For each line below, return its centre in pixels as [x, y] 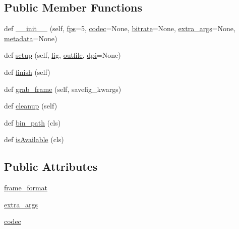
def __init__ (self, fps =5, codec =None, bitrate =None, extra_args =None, [120, 28]
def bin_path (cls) [33, 122]
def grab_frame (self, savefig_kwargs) [63, 89]
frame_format [26, 188]
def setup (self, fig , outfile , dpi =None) [63, 55]
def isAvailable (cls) [34, 139]
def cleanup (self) [31, 106]
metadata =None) [31, 38]
